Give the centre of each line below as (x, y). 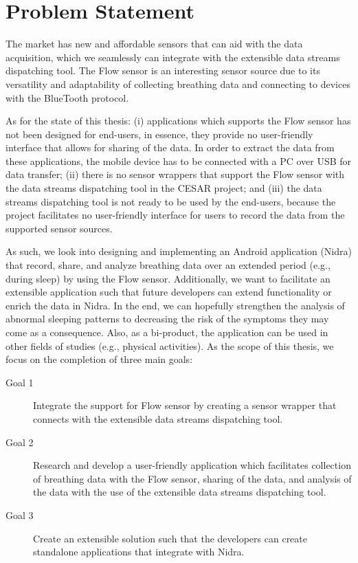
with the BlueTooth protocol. (67, 97)
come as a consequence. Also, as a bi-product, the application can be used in (167, 332)
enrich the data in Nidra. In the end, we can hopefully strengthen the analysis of (175, 305)
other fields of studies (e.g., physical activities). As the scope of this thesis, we (170, 345)
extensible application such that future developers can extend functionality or (169, 292)
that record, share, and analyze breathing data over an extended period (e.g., (168, 265)
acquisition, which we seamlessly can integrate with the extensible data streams (173, 57)
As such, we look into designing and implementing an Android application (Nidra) (179, 251)
